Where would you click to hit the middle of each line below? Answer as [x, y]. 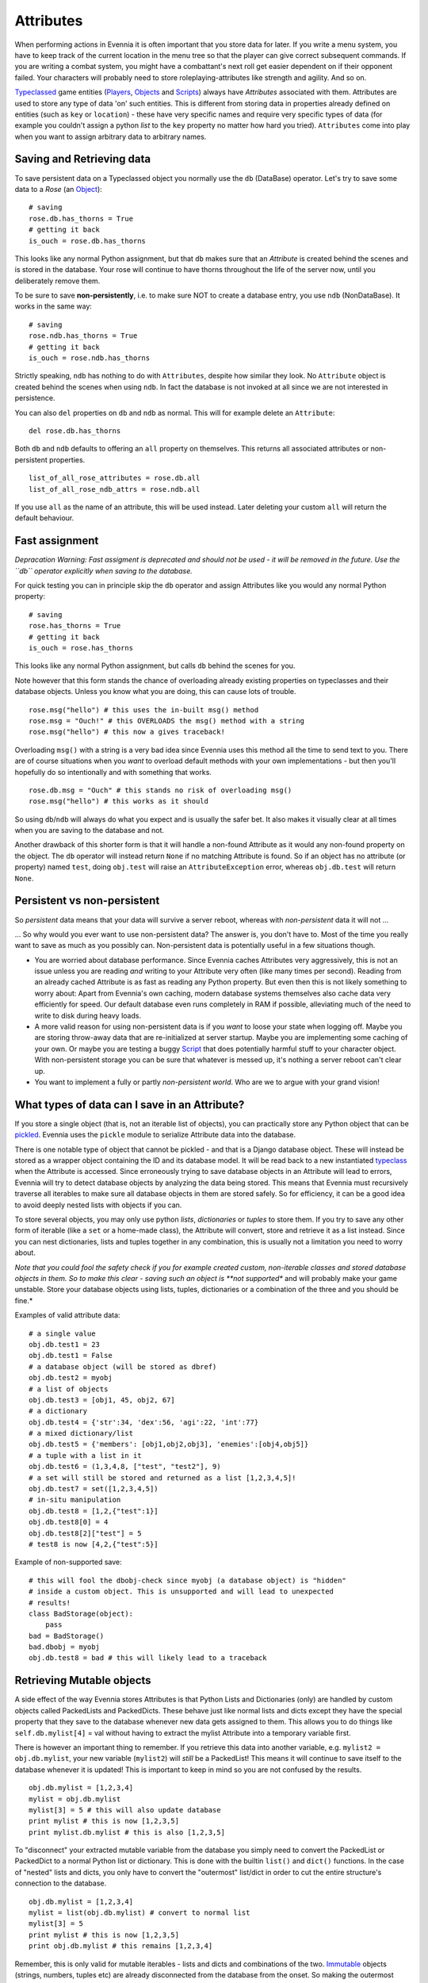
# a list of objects [69, 1389]
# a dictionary [58, 1411]
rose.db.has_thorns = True [81, 219]
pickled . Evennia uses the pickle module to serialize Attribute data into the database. [155, 1135]
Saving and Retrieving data [82, 159]
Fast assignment [57, 541]
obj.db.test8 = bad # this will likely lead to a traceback [148, 1658]
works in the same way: [53, 306]
